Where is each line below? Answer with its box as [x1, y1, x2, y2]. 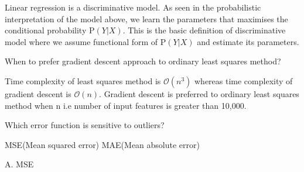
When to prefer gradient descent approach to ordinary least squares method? [5, 55, 281, 67]
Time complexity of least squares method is [5, 74, 161, 87]
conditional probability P [5, 24, 95, 36]
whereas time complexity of [194, 74, 293, 87]
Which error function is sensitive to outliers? [5, 119, 165, 131]
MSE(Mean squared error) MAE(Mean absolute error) [5, 138, 200, 150]
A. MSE [5, 158, 34, 170]
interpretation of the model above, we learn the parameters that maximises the [5, 12, 288, 25]
